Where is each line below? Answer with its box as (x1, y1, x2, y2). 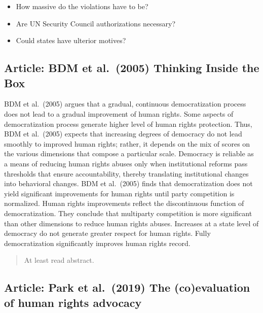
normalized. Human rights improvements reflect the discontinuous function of (4, 198, 244, 208)
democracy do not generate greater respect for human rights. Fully (4, 228, 211, 238)
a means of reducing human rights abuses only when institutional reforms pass (4, 158, 248, 168)
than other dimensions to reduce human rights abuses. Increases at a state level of (4, 218, 259, 228)
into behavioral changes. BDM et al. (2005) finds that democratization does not (4, 178, 253, 189)
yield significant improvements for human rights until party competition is (4, 188, 235, 198)
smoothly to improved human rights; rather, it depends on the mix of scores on (4, 138, 250, 149)
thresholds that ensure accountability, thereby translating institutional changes (4, 168, 249, 179)
